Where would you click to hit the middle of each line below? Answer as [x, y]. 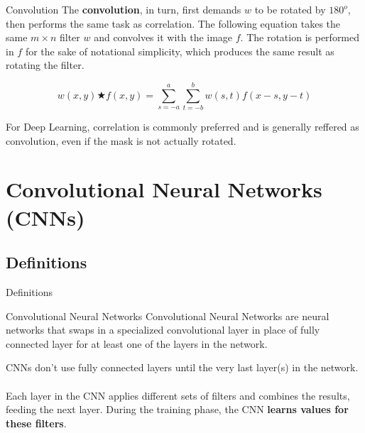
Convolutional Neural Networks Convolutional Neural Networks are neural [168, 316]
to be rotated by [290, 9]
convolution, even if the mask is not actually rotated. [121, 140]
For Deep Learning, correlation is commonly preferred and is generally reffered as [182, 127]
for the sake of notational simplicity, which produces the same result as [180, 51]
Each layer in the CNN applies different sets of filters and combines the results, [178, 395]
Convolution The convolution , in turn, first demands [124, 9]
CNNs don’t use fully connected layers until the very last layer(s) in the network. [182, 367]
